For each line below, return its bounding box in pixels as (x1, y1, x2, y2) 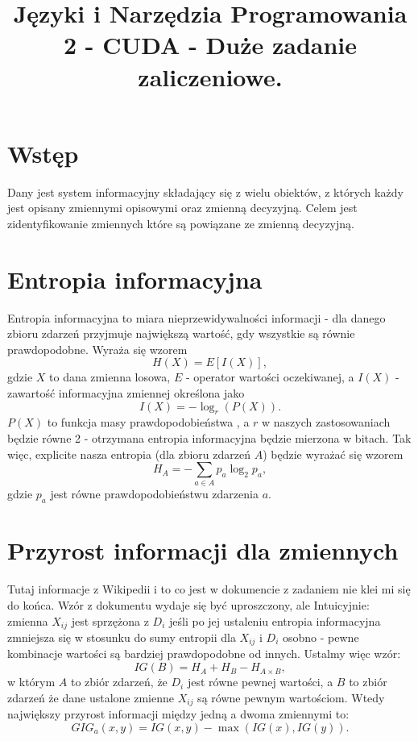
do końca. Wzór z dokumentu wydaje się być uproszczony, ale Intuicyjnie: (7, 596, 370, 613)
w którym (7, 673, 56, 690)
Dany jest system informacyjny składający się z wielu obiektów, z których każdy (7, 183, 404, 200)
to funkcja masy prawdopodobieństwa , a (47, 414, 250, 431)
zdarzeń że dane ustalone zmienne (7, 689, 174, 706)
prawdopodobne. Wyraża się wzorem (7, 340, 188, 357)
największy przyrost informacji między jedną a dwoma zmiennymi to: (7, 706, 350, 722)
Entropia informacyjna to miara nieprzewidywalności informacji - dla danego (7, 309, 386, 326)
